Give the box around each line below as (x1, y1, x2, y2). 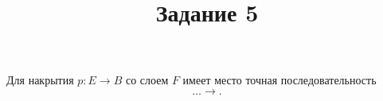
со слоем (125, 72, 169, 88)
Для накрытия (6, 72, 74, 88)
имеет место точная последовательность (182, 72, 377, 88)
